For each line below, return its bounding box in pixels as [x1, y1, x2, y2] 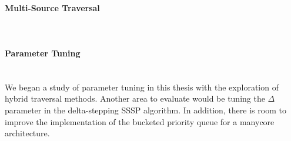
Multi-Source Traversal [5, 1, 100, 14]
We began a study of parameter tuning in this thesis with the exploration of [5, 80, 279, 93]
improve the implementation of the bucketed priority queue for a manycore [5, 115, 275, 127]
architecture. [5, 127, 50, 139]
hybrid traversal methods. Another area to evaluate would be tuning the [5, 92, 265, 105]
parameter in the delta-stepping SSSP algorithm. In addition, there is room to [5, 103, 286, 116]
